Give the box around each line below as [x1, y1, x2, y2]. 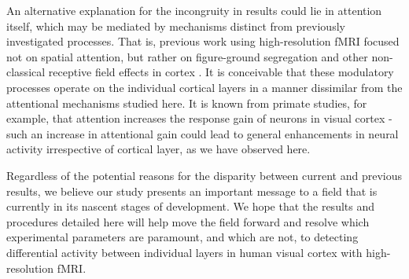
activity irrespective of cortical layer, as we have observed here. [6, 141, 311, 157]
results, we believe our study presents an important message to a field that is [6, 182, 378, 199]
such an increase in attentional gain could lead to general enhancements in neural [6, 125, 399, 141]
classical [6, 64, 46, 80]
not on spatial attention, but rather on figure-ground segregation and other [6, 48, 368, 64]
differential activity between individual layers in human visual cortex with [6, 244, 363, 260]
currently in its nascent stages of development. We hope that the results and [6, 198, 375, 215]
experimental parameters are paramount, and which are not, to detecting [6, 229, 359, 245]
